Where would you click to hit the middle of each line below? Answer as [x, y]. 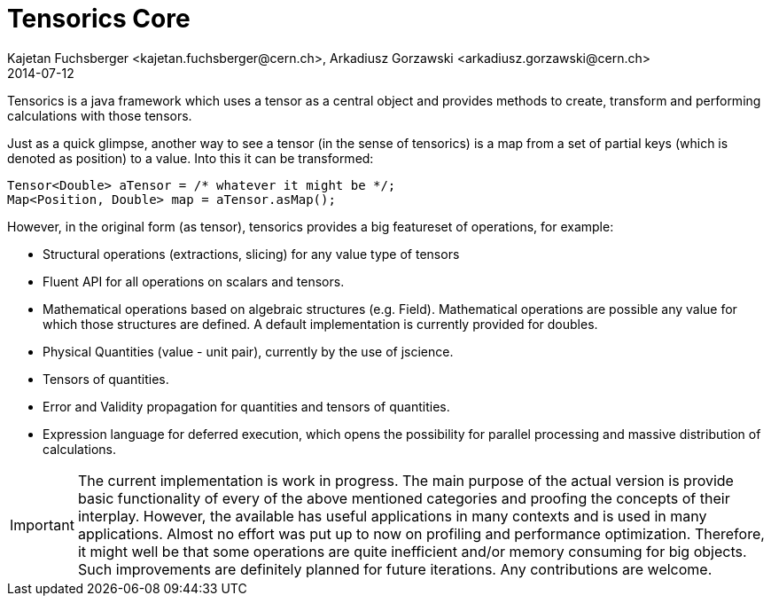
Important [42, 525]
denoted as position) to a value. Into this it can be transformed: [191, 158]
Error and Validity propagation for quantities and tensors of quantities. [246, 406]
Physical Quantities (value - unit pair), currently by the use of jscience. [248, 351]
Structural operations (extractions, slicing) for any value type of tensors [251, 254]
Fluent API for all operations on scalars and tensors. [194, 281]
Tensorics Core [99, 19]
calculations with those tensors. [100, 115]
